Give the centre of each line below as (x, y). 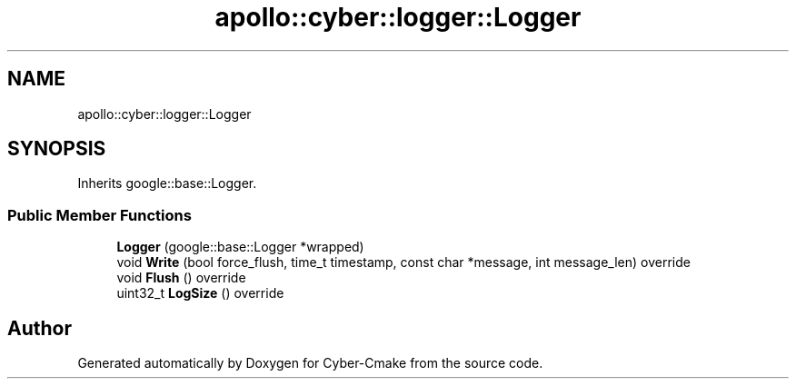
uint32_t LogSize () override (200, 293)
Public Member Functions (99, 215)
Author (40, 328)
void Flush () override (181, 278)
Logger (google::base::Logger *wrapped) (240, 247)
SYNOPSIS (57, 149)
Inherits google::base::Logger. (167, 183)
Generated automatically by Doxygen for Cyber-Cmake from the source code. (310, 363)
